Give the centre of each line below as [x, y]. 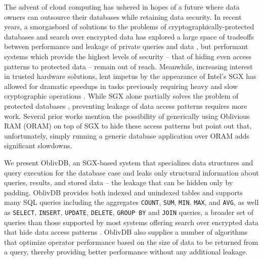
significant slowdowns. [38, 145]
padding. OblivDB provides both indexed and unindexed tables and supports [123, 192]
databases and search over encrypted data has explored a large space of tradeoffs [129, 36]
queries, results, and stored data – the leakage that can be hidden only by [119, 182]
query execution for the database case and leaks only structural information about [131, 172]
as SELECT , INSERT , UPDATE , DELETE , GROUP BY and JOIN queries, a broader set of [129, 212]
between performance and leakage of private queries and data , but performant [126, 46]
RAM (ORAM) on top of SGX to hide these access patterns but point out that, [128, 126]
